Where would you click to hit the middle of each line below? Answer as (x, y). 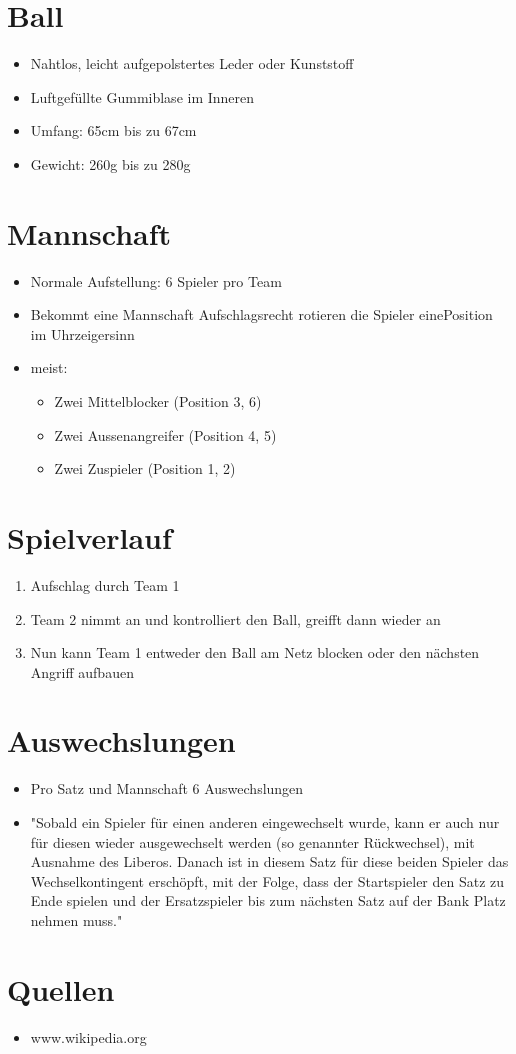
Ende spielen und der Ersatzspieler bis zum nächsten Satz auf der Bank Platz (268, 900)
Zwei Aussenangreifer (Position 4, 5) (165, 434)
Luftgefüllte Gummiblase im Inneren (142, 96)
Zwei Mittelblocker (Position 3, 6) (158, 401)
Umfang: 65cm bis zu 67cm (113, 130)
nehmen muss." (76, 919)
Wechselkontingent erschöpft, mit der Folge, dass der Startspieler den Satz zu (267, 880)
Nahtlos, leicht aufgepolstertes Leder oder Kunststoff (192, 63)
